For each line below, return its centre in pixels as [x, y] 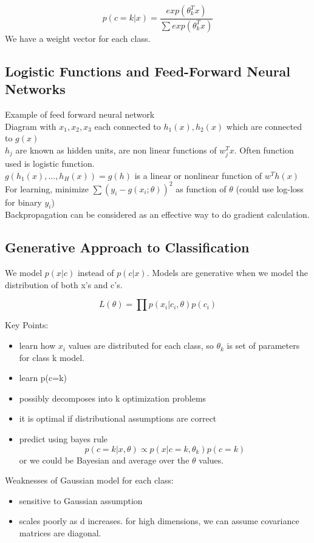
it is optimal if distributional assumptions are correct [118, 418]
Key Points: [27, 325]
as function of [201, 188]
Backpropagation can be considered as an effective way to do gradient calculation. [157, 214]
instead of [96, 273]
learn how [37, 346]
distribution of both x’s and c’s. [64, 284]
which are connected [264, 126]
